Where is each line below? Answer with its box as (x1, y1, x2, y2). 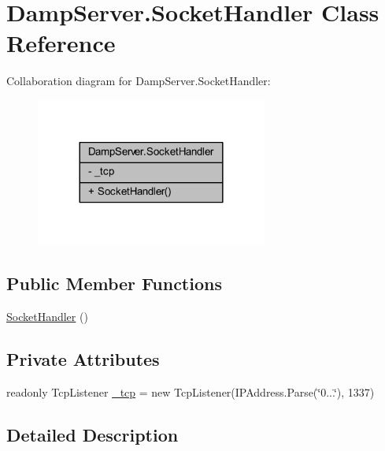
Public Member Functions (6, 271, 222, 296)
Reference (6, 27, 116, 59)
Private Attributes (6, 347, 160, 371)
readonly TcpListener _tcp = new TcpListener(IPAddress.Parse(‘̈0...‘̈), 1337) (6, 383, 375, 400)
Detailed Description (6, 422, 179, 446)
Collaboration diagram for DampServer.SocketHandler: (6, 73, 271, 89)
